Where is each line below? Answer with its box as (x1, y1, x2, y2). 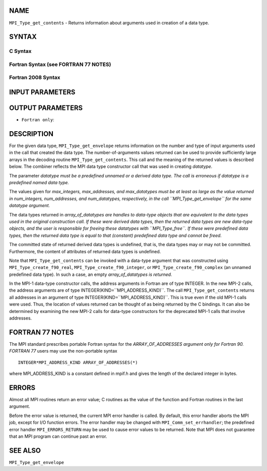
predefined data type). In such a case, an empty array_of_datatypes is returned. (9, 271, 173, 277)
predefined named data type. (9, 180, 69, 185)
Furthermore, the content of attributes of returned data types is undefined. (9, 248, 161, 255)
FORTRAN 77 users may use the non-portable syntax (9, 348, 118, 354)
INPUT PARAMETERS (9, 88, 76, 97)
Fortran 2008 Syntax (9, 74, 60, 81)
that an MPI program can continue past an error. (9, 433, 107, 439)
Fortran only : (21, 117, 54, 123)
